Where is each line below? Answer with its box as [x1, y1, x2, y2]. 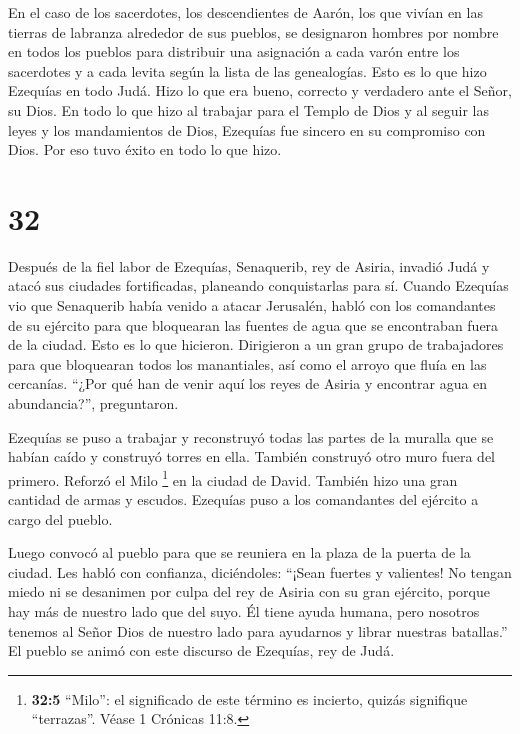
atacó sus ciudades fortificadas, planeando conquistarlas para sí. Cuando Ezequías [8, 275, 509, 296]
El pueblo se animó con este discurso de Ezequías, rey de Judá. [8, 640, 395, 661]
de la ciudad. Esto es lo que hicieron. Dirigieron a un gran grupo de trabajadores [8, 334, 504, 355]
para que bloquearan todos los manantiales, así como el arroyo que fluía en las [8, 353, 487, 374]
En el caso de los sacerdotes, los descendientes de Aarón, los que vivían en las [8, 2, 483, 22]
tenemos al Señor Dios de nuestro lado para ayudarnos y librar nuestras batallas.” [8, 620, 508, 641]
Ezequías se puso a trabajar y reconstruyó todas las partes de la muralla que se [8, 426, 494, 447]
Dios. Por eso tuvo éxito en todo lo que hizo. [8, 139, 282, 160]
